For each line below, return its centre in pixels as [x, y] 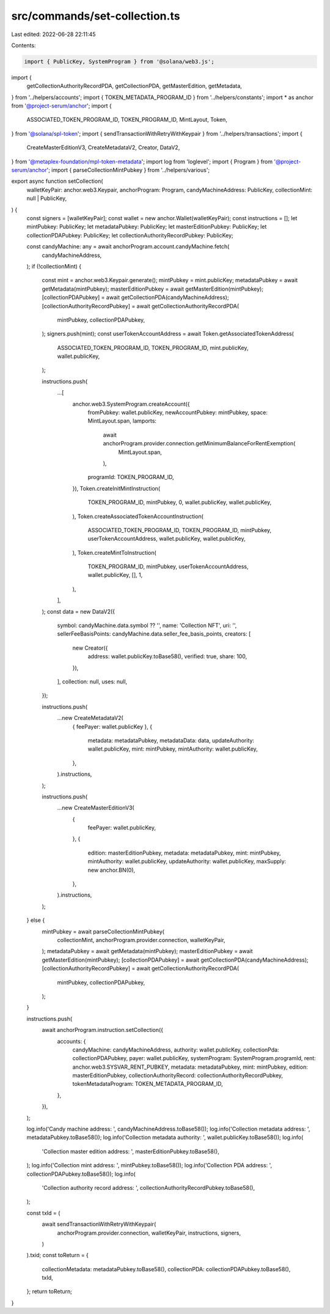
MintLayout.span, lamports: [122, 421]
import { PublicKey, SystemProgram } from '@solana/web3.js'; [119, 61]
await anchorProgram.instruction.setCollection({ [103, 1030]
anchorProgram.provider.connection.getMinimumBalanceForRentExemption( [199, 444]
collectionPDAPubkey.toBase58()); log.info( [81, 1174]
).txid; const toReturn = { [57, 1255]
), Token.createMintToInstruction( [115, 552]
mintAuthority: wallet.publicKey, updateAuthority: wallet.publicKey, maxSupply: [187, 861]
